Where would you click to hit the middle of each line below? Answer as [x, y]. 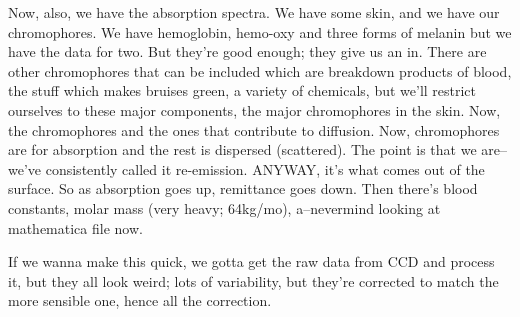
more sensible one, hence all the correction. [140, 300]
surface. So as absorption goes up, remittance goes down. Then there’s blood [243, 188]
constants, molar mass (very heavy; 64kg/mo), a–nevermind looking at [224, 207]
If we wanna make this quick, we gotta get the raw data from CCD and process [251, 261]
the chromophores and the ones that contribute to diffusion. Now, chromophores [254, 129]
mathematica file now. [75, 227]
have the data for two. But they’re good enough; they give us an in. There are [247, 51]
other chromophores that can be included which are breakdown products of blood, [260, 70]
